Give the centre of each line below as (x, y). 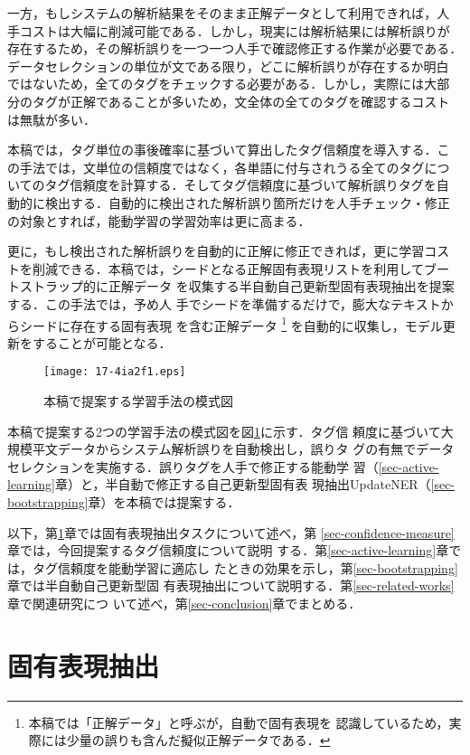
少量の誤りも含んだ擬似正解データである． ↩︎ (198, 740)
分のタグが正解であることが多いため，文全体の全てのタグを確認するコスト (229, 101)
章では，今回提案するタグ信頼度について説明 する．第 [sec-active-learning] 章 (228, 550)
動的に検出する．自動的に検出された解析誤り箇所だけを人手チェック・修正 (229, 202)
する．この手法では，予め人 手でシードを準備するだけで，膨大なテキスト (224, 303)
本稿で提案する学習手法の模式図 (138, 401)
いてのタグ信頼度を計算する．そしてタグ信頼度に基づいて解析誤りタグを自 (228, 185)
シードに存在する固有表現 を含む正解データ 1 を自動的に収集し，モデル (231, 324)
